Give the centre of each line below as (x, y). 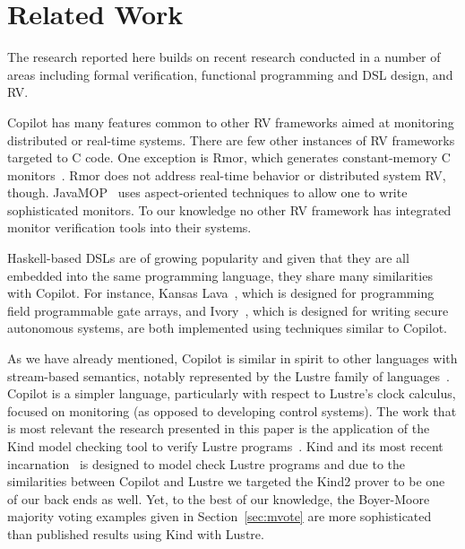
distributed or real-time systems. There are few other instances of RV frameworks (231, 139)
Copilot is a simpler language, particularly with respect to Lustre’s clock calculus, (232, 393)
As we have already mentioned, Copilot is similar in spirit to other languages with (232, 358)
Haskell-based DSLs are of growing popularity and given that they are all (208, 258)
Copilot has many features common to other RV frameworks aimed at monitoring (231, 122)
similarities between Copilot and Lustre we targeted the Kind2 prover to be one (226, 481)
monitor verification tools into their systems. (129, 227)
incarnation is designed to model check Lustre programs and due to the (206, 463)
